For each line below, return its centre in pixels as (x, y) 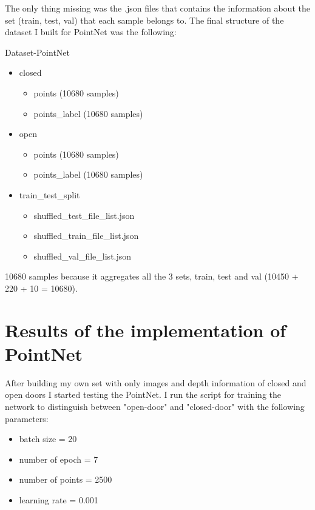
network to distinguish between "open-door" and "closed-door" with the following (155, 406)
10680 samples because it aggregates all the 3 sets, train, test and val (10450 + (152, 276)
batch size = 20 (48, 439)
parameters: (27, 418)
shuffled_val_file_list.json (83, 256)
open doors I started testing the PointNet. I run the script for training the (143, 394)
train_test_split (49, 194)
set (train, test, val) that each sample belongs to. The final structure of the (144, 20)
